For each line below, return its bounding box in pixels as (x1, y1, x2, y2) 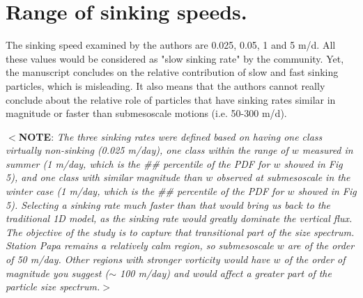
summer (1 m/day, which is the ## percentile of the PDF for (6, 156, 270, 171)
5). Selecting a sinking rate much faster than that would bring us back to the (6, 197, 331, 212)
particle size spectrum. (6, 279, 100, 294)
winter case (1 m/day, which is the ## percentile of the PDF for (6, 184, 284, 198)
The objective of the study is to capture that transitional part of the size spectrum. (6, 224, 355, 239)
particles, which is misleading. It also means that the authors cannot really (6, 78, 325, 93)
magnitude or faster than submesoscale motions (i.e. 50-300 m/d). (6, 106, 287, 120)
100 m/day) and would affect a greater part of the (119, 265, 332, 280)
